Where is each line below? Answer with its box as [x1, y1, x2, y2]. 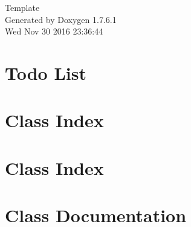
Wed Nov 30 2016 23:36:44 [5, 25, 103, 38]
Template [5, 1, 40, 13]
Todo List [5, 60, 86, 85]
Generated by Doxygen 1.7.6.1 [5, 13, 117, 25]
